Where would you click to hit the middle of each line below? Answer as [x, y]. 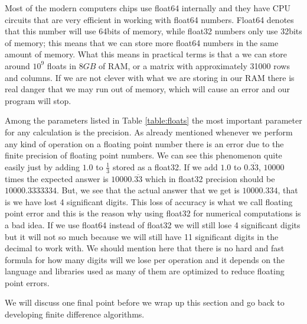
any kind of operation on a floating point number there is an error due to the [144, 143]
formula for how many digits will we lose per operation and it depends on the [145, 259]
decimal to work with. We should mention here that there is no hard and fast [145, 248]
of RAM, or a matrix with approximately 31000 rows [194, 65]
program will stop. [38, 100]
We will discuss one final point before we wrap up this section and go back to [145, 302]
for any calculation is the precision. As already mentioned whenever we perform [149, 132]
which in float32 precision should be [210, 178]
